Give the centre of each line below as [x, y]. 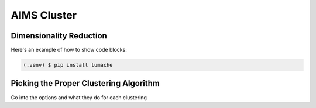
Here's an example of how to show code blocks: [69, 50]
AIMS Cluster [44, 15]
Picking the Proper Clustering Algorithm [85, 83]
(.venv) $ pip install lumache [68, 65]
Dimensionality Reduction [59, 36]
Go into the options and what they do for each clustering [79, 97]
